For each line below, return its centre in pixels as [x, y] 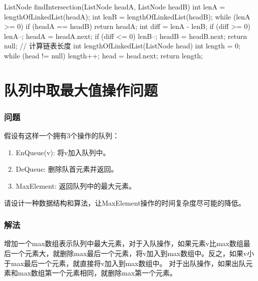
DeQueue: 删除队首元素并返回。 [67, 169]
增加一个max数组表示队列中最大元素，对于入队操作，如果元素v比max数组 [124, 243]
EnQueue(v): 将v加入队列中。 [63, 152]
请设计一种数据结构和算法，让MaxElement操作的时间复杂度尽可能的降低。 [125, 202]
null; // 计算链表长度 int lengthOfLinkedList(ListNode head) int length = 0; [122, 46]
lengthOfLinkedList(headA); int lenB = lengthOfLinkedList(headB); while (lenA [127, 16]
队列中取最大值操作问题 [81, 90]
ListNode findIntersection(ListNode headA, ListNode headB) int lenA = [115, 6]
